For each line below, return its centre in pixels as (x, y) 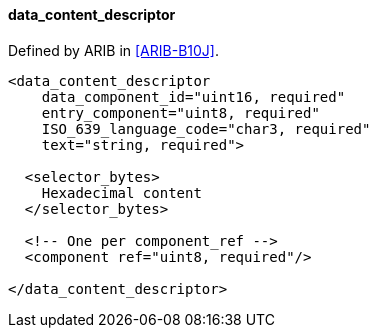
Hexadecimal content (121, 192)
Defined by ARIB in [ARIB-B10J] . (113, 50)
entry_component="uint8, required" (180, 112)
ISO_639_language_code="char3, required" (206, 128)
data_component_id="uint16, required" (193, 96)
